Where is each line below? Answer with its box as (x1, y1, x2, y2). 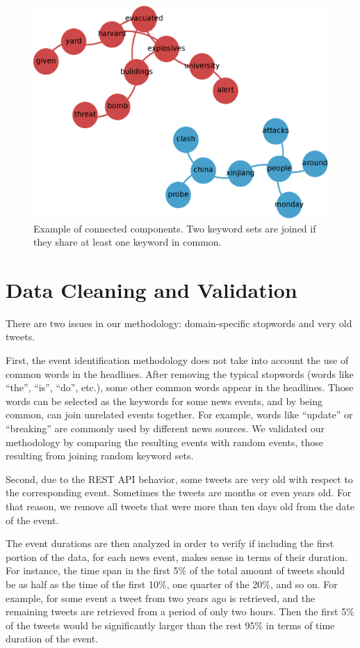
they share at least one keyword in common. (33, 235, 222, 249)
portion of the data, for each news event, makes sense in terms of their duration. (6, 549, 348, 564)
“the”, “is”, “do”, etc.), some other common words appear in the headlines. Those (6, 380, 354, 395)
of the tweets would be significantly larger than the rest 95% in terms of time (6, 617, 335, 632)
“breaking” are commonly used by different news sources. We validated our (6, 421, 325, 436)
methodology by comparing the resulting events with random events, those (6, 434, 323, 449)
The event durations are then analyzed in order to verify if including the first (6, 536, 334, 551)
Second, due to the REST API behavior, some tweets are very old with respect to (6, 471, 353, 486)
